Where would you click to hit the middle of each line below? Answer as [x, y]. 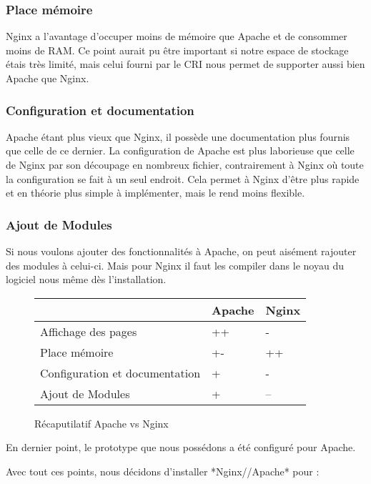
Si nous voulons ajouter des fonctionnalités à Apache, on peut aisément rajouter [181, 251]
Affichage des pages [89, 331]
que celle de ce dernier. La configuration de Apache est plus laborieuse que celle [180, 150]
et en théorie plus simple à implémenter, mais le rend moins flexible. [155, 193]
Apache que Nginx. [48, 78]
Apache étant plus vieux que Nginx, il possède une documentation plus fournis [178, 136]
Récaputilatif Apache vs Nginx [102, 423]
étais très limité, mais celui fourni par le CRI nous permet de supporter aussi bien [185, 64]
